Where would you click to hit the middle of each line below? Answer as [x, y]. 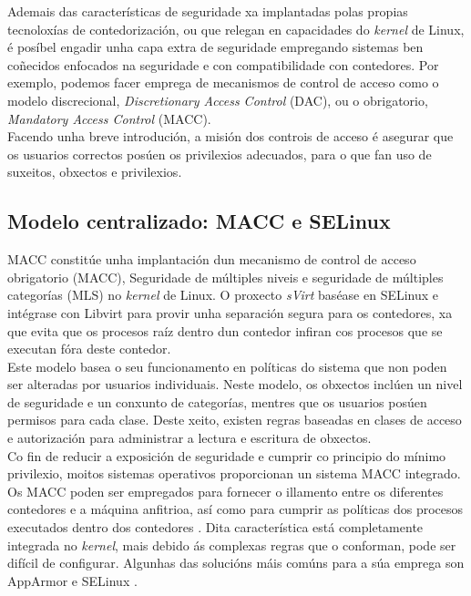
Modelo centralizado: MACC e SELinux [199, 221]
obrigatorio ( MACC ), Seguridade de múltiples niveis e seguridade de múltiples [225, 277]
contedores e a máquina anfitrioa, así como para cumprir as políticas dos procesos [235, 509]
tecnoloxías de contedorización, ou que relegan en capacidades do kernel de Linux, [236, 29]
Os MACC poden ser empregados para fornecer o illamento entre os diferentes [225, 491]
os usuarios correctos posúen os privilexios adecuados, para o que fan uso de [220, 154]
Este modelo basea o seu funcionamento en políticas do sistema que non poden [227, 366]
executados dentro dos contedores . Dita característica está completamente [215, 527]
